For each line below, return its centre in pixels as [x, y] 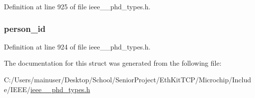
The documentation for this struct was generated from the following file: [113, 63]
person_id [25, 28]
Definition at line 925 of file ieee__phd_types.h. [77, 6]
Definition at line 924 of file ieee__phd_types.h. [77, 46]
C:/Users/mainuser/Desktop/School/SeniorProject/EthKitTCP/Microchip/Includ [128, 79]
